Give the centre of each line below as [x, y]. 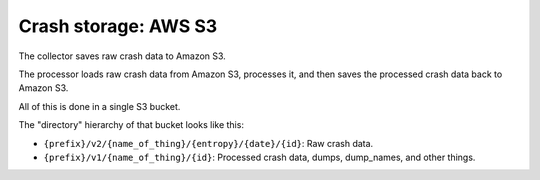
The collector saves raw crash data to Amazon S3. [122, 56]
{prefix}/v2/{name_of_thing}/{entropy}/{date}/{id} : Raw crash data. [208, 143]
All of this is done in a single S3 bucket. [99, 106]
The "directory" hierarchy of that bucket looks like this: [131, 125]
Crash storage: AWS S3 [118, 26]
